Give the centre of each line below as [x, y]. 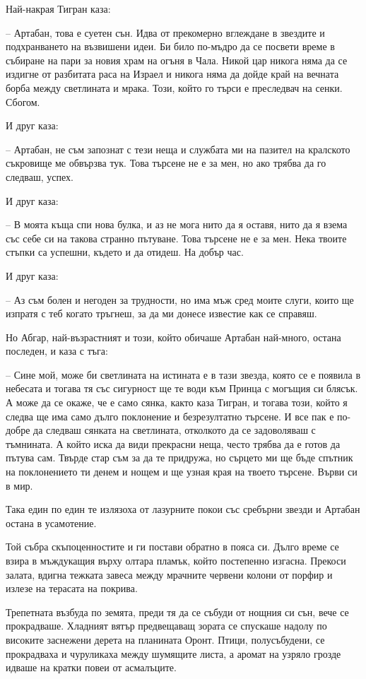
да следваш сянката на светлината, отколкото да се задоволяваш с [175, 430]
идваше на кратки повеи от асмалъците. [91, 667]
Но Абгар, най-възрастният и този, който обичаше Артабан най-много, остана [173, 337]
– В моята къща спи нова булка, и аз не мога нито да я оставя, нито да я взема [177, 224]
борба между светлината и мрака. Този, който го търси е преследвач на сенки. [174, 87]
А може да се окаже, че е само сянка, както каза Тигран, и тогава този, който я [177, 402]
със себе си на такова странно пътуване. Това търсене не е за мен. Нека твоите [176, 238]
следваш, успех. [40, 176]
